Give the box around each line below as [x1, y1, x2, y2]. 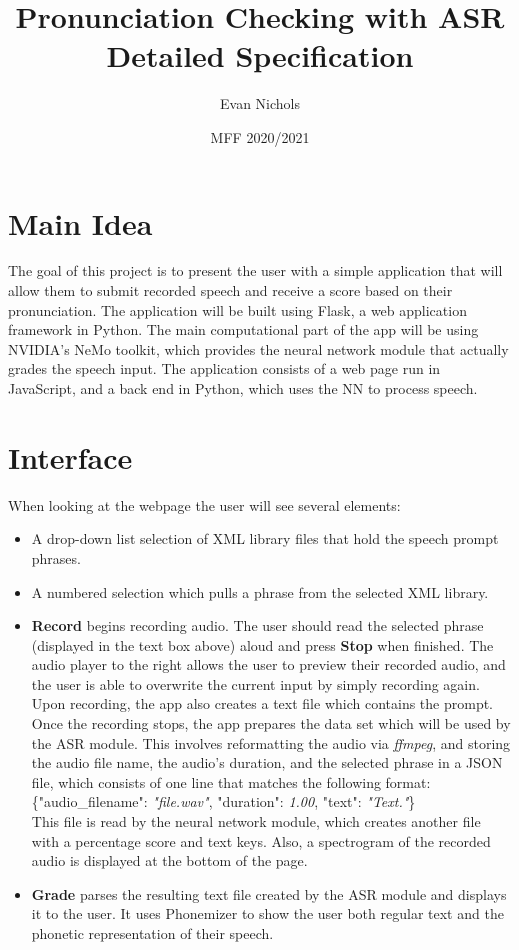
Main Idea [8, 202, 153, 243]
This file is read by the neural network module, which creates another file [31, 811, 481, 832]
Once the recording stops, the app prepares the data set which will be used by [31, 713, 511, 734]
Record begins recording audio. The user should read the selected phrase [31, 615, 484, 636]
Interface [8, 436, 133, 477]
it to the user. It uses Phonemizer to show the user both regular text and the [31, 903, 504, 924]
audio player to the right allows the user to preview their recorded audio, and [31, 654, 506, 675]
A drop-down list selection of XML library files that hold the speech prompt [31, 528, 499, 549]
